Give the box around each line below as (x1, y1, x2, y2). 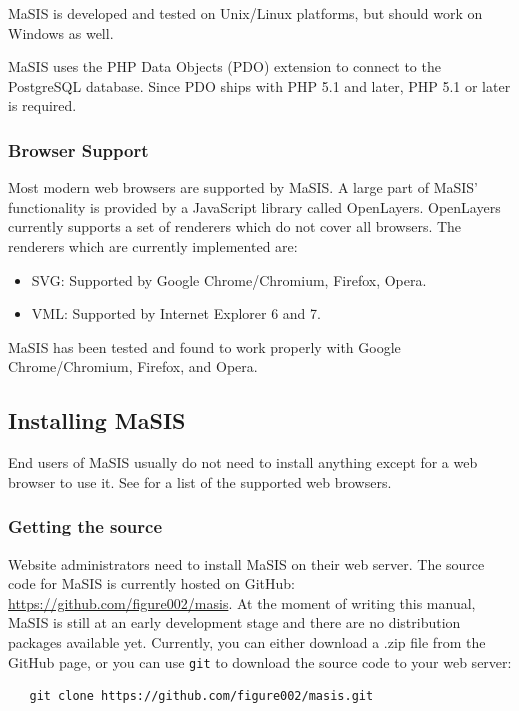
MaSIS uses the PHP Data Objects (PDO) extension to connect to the (8, 56, 441, 77)
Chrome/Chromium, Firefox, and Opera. (8, 356, 258, 377)
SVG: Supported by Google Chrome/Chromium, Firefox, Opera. (31, 269, 427, 290)
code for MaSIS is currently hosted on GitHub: (8, 573, 296, 594)
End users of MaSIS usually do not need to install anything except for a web (8, 452, 478, 473)
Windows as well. (8, 22, 114, 43)
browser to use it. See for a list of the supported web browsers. (8, 471, 392, 492)
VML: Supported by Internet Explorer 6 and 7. (31, 303, 321, 324)
